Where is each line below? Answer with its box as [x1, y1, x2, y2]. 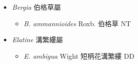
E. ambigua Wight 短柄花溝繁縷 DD [23, 50, 135, 61]
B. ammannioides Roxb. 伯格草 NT [23, 18, 131, 28]
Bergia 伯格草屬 [12, 2, 61, 12]
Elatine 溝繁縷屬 [12, 34, 63, 45]
